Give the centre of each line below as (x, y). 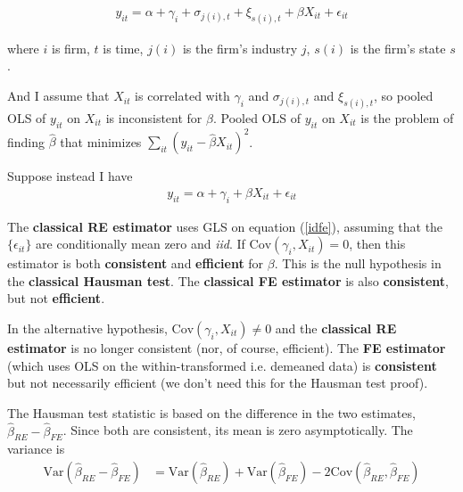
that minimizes (101, 141)
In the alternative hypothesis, (87, 328)
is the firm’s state (398, 48)
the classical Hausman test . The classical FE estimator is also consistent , (228, 280)
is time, (123, 48)
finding (26, 141)
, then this (377, 244)
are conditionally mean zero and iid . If (141, 244)
